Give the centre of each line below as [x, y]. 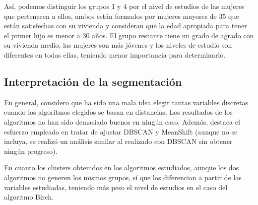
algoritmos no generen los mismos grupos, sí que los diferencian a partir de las [123, 177]
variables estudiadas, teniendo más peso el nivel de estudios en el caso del [116, 187]
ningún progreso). [31, 151]
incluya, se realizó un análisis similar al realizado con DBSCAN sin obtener [118, 141]
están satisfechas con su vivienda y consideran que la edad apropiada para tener [126, 26]
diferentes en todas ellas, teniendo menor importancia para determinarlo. [115, 54]
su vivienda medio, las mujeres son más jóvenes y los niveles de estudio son [118, 45]
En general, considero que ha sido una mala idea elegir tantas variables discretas [126, 102]
